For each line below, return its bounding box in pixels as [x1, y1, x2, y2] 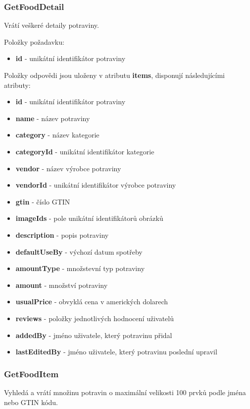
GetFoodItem [4, 367, 59, 380]
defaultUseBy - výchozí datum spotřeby [15, 246, 143, 257]
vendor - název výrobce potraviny [15, 163, 121, 173]
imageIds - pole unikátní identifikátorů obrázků [15, 213, 163, 223]
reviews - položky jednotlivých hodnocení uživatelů [15, 313, 174, 323]
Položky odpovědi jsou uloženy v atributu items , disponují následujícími [4, 70, 225, 80]
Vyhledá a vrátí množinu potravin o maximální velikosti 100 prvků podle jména [4, 387, 246, 397]
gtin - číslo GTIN [15, 196, 70, 206]
